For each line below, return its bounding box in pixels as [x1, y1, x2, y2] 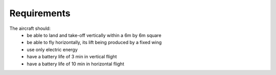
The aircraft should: [9, 25, 51, 31]
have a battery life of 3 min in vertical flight [27, 54, 117, 60]
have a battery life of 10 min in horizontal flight [27, 61, 125, 67]
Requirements [9, 8, 71, 19]
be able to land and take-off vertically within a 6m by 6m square [27, 32, 162, 38]
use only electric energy [27, 46, 78, 53]
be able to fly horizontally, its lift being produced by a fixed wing [27, 40, 162, 46]
